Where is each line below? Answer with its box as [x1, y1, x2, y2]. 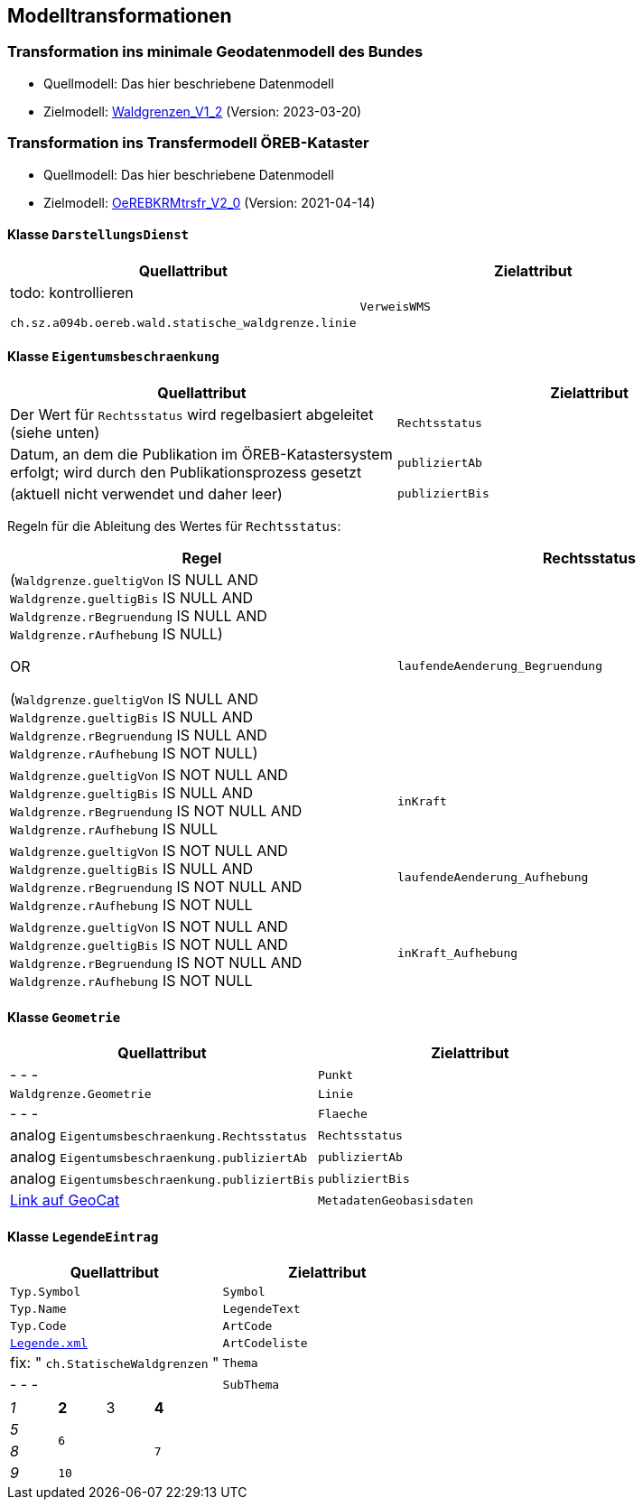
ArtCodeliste [222, 1336, 308, 1351]
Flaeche [317, 1106, 368, 1121]
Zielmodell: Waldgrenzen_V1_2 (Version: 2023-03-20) [43, 103, 362, 119]
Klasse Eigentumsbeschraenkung [7, 349, 219, 365]
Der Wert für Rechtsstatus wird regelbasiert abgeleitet [10, 405, 374, 423]
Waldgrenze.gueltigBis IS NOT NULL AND [10, 935, 288, 954]
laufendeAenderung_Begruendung [397, 659, 602, 674]
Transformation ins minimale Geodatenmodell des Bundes [7, 42, 424, 61]
